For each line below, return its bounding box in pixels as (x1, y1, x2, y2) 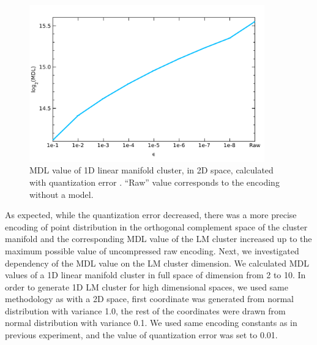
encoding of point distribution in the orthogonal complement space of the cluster (5, 220, 308, 233)
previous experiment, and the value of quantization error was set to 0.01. (5, 328, 278, 341)
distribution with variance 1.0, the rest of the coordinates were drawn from (5, 304, 286, 317)
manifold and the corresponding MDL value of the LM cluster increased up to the (5, 232, 312, 245)
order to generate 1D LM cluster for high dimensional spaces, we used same (5, 280, 288, 293)
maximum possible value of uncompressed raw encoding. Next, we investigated (5, 244, 299, 257)
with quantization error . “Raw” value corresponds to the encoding (29, 175, 280, 188)
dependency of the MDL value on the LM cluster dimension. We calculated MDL (5, 256, 309, 269)
